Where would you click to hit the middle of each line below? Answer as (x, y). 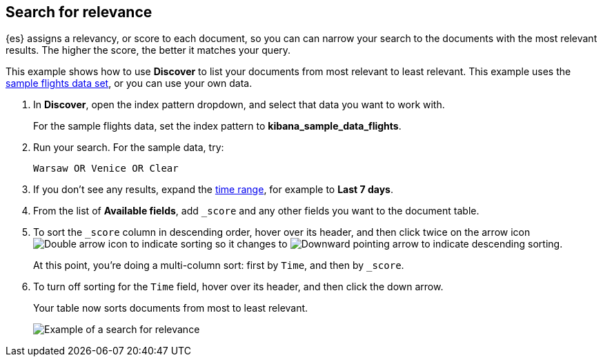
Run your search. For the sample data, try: (129, 148)
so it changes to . (389, 244)
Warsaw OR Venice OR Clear (106, 169)
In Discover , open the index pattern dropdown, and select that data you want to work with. (239, 105)
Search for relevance (79, 12)
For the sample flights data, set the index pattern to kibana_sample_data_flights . (217, 126)
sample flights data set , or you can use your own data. (129, 83)
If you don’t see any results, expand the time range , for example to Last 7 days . (214, 190)
